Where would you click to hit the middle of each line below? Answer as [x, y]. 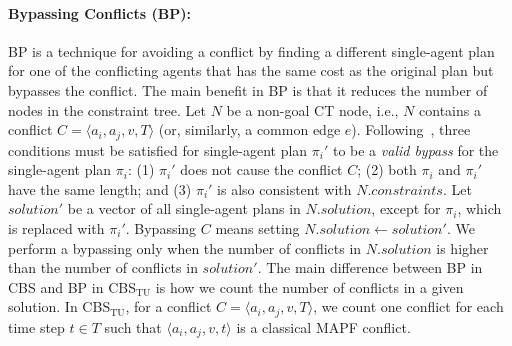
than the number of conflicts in [103, 267]
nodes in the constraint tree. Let [107, 109]
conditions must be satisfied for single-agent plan [158, 149]
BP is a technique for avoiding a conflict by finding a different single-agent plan [251, 50]
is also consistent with [284, 188]
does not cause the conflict [261, 169]
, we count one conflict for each [408, 306]
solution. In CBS [59, 306]
